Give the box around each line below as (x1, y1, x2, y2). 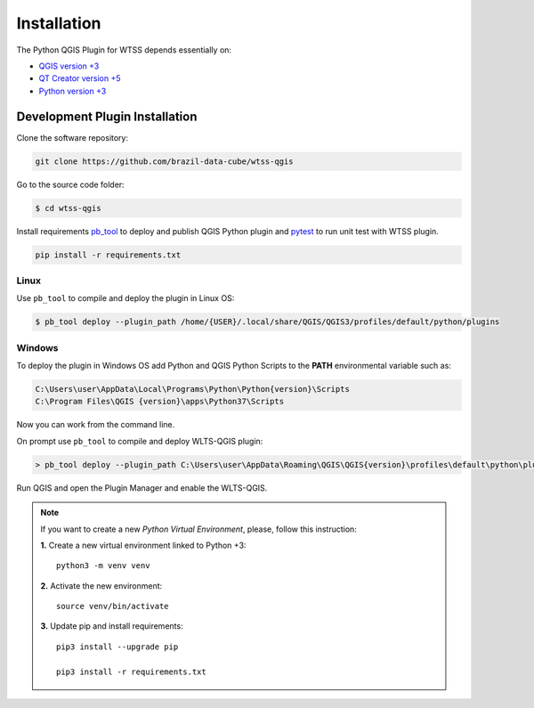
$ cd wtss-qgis (35, 203, 101, 213)
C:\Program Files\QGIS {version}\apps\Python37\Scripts (35, 396, 285, 407)
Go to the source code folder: (16, 179, 125, 190)
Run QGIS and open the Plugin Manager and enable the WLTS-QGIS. (16, 482, 268, 493)
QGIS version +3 (38, 61, 100, 71)
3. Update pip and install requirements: (40, 621, 183, 631)
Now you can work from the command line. (16, 419, 175, 430)
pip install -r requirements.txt (35, 249, 182, 260)
